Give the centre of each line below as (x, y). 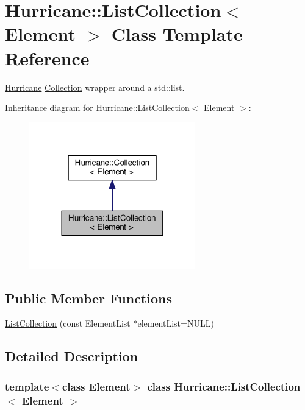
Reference (47, 58)
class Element (96, 386)
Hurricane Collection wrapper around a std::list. (95, 87)
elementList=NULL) (176, 323)
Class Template (177, 34)
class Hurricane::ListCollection (224, 386)
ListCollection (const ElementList (68, 323)
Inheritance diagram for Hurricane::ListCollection (97, 108)
